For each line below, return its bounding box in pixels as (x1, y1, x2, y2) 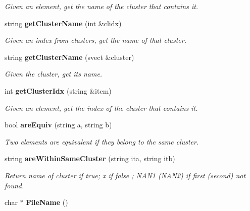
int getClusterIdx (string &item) (5, 85, 112, 96)
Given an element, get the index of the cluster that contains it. (5, 102, 198, 113)
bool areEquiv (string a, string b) (5, 119, 112, 130)
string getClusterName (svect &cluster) (5, 51, 134, 62)
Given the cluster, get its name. (5, 68, 103, 79)
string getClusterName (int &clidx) (5, 18, 122, 28)
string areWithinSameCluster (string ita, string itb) (5, 153, 175, 164)
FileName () (26, 197, 68, 207)
